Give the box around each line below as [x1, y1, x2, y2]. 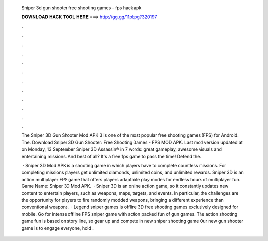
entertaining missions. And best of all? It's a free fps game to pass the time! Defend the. [21, 153, 201, 159]
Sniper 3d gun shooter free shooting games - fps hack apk [21, 5, 142, 11]
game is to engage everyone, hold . [21, 225, 94, 231]
